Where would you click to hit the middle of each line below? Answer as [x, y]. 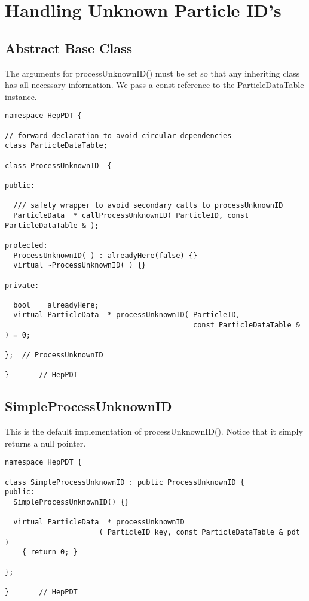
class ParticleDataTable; [56, 146]
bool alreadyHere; [56, 305]
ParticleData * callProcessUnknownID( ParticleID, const [131, 215]
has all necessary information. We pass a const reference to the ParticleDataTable [154, 85]
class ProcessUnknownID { [58, 166]
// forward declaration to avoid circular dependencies [118, 136]
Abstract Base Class [68, 48]
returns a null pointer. [45, 443]
